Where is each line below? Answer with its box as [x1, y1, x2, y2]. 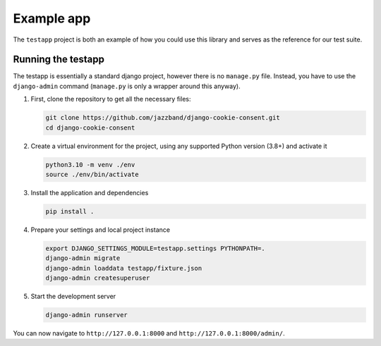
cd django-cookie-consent [45, 123, 135, 132]
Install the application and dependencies [30, 188, 149, 197]
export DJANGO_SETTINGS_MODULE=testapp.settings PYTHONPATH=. [45, 244, 265, 252]
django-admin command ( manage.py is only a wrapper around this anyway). [13, 82, 241, 90]
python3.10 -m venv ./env [45, 161, 135, 168]
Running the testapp [13, 54, 105, 66]
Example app [13, 11, 91, 26]
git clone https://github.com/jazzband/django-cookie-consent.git [45, 113, 280, 122]
